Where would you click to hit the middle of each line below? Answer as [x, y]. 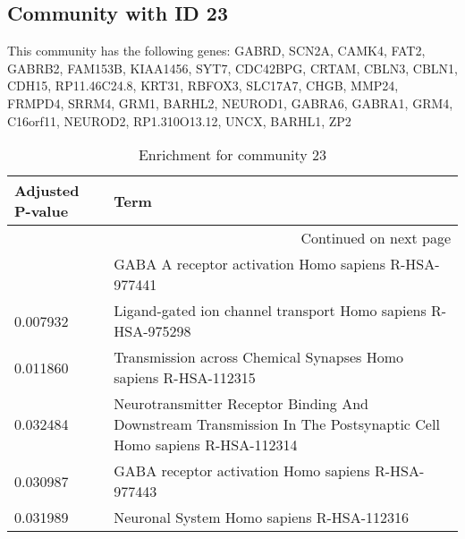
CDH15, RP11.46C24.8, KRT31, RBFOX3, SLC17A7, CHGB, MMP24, [203, 86]
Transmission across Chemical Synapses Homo [259, 357]
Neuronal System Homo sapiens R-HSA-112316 [262, 518]
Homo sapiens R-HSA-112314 [206, 445]
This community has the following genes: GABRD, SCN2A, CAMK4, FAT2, [216, 51]
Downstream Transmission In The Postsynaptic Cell [277, 424]
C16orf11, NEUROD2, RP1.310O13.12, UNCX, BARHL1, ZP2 [179, 120]
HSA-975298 [152, 331]
